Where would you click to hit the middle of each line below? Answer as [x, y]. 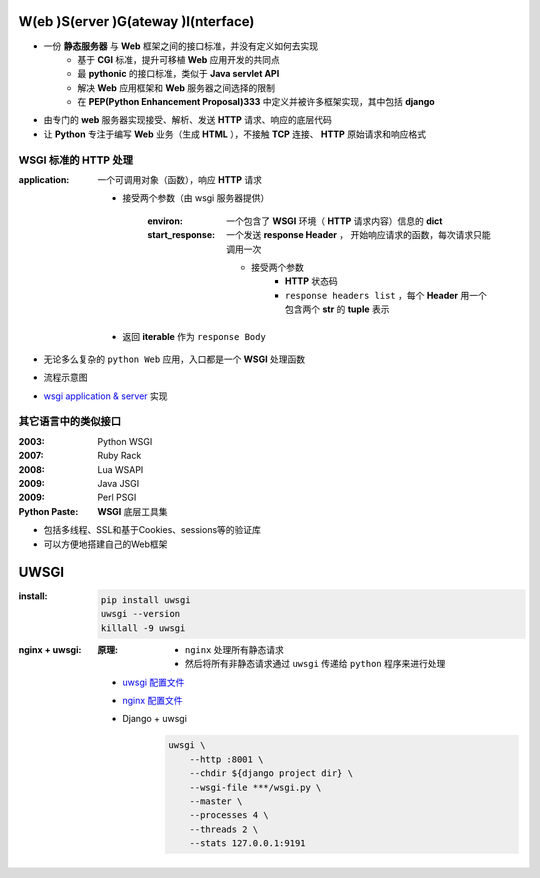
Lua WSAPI [120, 469]
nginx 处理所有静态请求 [235, 649]
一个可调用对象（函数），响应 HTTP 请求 [180, 179]
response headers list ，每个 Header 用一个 [386, 295]
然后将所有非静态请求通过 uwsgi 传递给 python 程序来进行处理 [315, 664]
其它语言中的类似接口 [70, 422]
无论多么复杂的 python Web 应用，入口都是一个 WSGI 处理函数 [174, 359]
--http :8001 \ [226, 759]
